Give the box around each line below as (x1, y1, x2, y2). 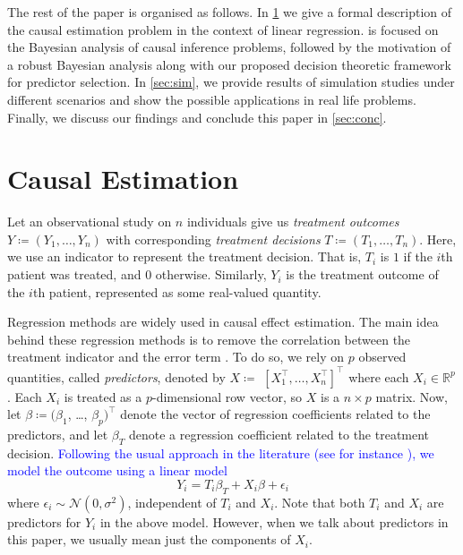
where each (348, 367, 409, 386)
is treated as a (64, 387, 142, 406)
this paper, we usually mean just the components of (7, 530, 291, 549)
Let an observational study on (7, 212, 172, 231)
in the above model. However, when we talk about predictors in (99, 512, 449, 531)
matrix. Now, (375, 387, 448, 406)
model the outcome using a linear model (7, 461, 227, 480)
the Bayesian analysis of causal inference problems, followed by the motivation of (7, 38, 451, 56)
